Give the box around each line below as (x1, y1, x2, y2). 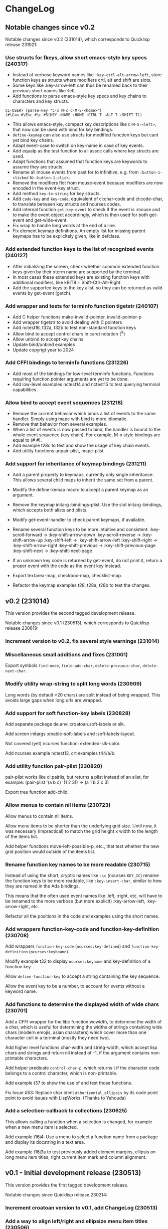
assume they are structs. (12, 164, 64, 170)
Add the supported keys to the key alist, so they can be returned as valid (12, 284, 162, 291)
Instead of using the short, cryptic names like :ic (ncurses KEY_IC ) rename (5, 872, 159, 878)
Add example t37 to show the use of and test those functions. (5, 1080, 133, 1086)
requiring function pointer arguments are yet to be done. (12, 376, 129, 382)
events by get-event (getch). (12, 290, 72, 296)
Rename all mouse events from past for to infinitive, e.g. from (12, 169, 139, 175)
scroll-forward (12, 532, 43, 538)
